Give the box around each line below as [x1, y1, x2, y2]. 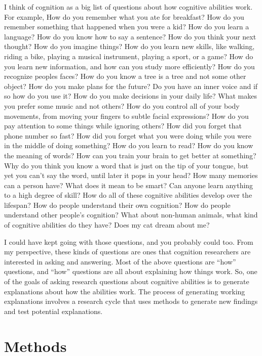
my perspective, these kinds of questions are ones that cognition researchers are [4, 246, 251, 257]
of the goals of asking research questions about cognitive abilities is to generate [4, 276, 249, 287]
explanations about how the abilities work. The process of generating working [4, 286, 245, 296]
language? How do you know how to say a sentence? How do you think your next [4, 31, 256, 41]
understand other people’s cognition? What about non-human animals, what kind [4, 209, 258, 220]
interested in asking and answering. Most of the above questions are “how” [4, 256, 236, 266]
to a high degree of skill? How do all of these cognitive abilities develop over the [4, 190, 252, 200]
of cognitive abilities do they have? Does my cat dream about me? [4, 219, 210, 230]
